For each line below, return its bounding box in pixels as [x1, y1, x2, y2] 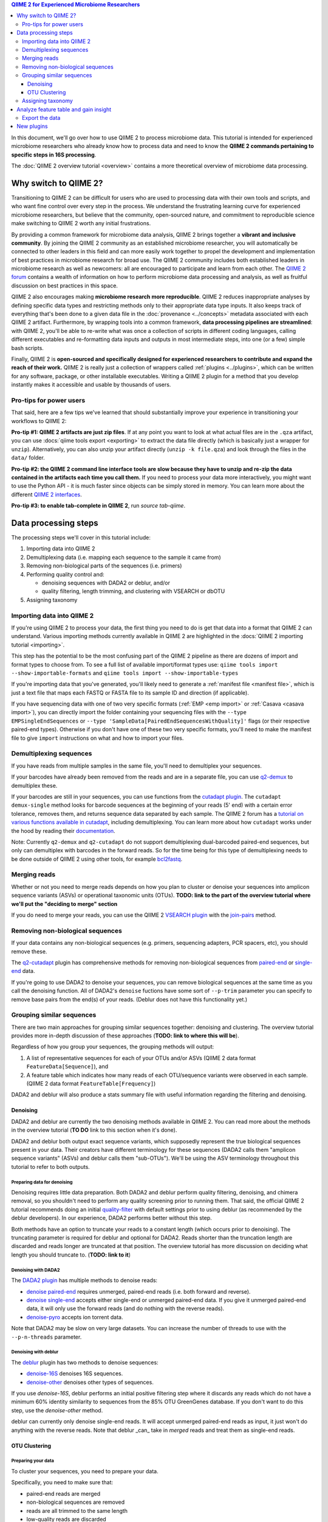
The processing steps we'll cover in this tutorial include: [11, 534, 151, 541]
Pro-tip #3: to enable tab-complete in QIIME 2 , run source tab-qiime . [11, 502, 185, 510]
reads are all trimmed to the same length [26, 1507, 128, 1514]
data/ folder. [11, 454, 45, 461]
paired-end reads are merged [26, 1490, 100, 1497]
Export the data [22, 114, 61, 122]
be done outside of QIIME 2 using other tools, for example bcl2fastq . [11, 855, 183, 863]
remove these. [11, 947, 47, 955]
